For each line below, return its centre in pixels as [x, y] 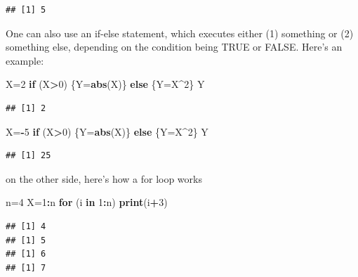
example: [25, 60]
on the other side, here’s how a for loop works [104, 178]
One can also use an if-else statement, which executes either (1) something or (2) [180, 33]
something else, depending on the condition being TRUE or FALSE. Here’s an [174, 47]
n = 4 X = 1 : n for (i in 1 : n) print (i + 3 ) [87, 202]
